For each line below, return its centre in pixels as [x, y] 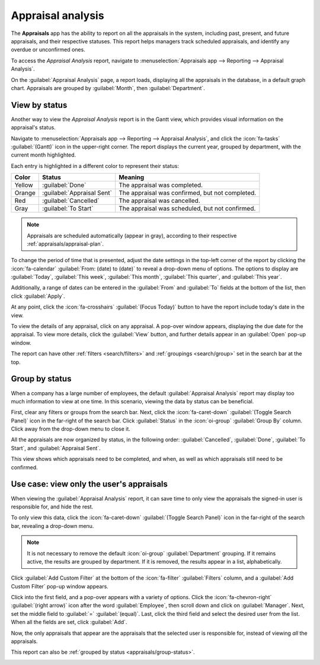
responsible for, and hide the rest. [52, 507]
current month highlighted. [44, 155]
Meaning [132, 177]
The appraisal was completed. [161, 185]
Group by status [41, 379]
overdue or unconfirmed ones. [48, 50]
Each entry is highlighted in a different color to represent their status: [95, 166]
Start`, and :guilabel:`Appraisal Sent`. [56, 448]
